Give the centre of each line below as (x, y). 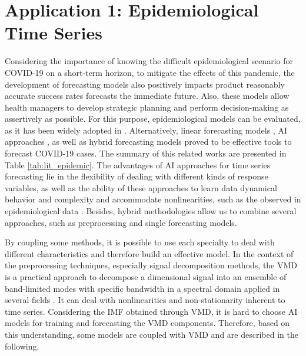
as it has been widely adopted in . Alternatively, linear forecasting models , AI (146, 130)
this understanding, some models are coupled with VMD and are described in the (152, 334)
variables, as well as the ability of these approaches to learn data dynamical (141, 187)
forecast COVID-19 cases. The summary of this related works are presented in (146, 153)
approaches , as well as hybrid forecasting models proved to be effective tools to (148, 142)
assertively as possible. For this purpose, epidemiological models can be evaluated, (153, 119)
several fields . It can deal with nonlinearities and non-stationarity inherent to (145, 300)
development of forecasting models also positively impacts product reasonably (145, 84)
